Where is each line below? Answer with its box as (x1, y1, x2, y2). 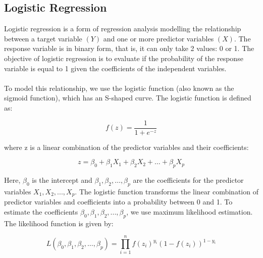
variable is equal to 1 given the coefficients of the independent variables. (4, 63, 227, 73)
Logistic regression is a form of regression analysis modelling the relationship (4, 23, 241, 34)
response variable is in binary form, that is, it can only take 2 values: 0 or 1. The (4, 43, 254, 54)
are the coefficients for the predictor (133, 175, 244, 185)
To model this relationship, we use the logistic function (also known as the (4, 82, 234, 93)
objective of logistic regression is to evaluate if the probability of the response (4, 53, 243, 63)
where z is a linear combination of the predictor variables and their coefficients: (4, 141, 249, 152)
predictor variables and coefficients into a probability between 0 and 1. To (4, 196, 233, 207)
